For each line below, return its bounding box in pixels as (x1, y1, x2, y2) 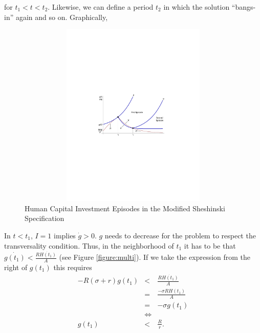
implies (54, 230, 76, 240)
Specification (25, 213, 64, 224)
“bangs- (231, 2, 256, 12)
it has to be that (184, 240, 236, 251)
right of (4, 261, 28, 272)
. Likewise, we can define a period (48, 2, 154, 12)
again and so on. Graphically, (15, 11, 108, 22)
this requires (53, 261, 92, 272)
